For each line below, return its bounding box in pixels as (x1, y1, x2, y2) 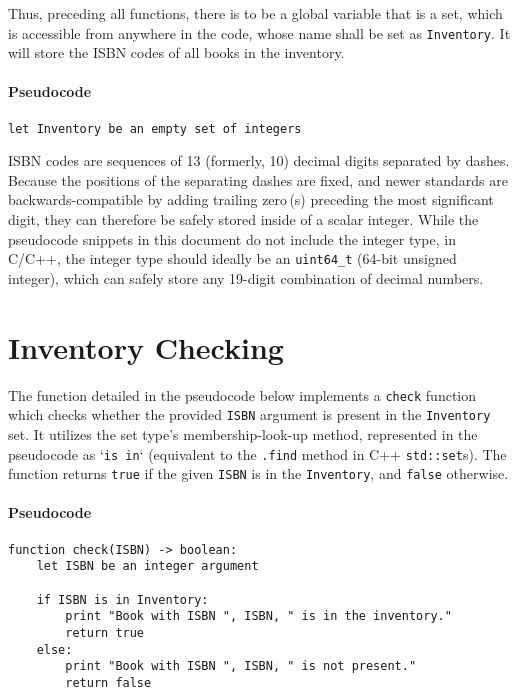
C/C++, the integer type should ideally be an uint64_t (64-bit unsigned (8, 248, 457, 269)
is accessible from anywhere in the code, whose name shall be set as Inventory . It (8, 22, 511, 43)
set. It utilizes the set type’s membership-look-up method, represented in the (8, 423, 478, 444)
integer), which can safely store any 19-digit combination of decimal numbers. (8, 267, 484, 288)
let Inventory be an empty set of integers (8, 121, 302, 136)
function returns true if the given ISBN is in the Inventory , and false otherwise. (8, 463, 509, 484)
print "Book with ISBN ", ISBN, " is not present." (65, 659, 417, 674)
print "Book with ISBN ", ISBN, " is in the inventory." (65, 609, 452, 624)
